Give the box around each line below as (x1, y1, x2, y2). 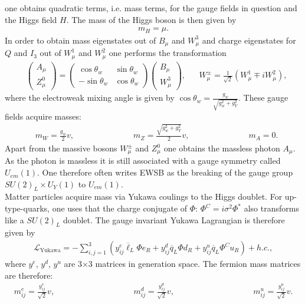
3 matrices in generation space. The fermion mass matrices (88, 257, 301, 270)
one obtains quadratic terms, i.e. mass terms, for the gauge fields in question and (5, 2, 297, 14)
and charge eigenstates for (202, 34, 296, 46)
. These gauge (238, 91, 288, 104)
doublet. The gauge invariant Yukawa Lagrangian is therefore (63, 213, 285, 226)
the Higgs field (5, 13, 57, 25)
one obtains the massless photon (163, 142, 280, 154)
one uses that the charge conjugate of (52, 202, 188, 214)
